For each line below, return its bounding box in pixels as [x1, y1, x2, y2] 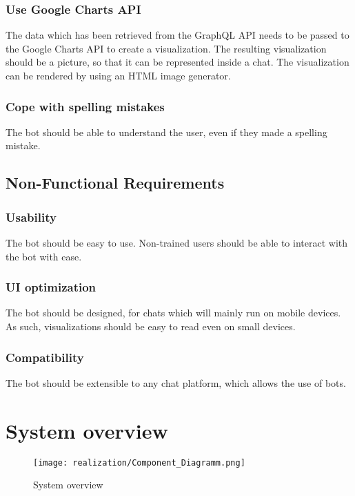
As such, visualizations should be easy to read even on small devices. [6, 319, 296, 333]
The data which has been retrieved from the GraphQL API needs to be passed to [6, 28, 349, 42]
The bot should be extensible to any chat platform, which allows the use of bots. [6, 375, 346, 390]
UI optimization [6, 278, 97, 296]
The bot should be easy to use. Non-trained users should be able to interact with [6, 236, 348, 249]
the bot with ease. [6, 249, 82, 263]
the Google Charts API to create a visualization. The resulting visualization [6, 41, 327, 55]
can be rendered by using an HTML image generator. [6, 68, 231, 82]
